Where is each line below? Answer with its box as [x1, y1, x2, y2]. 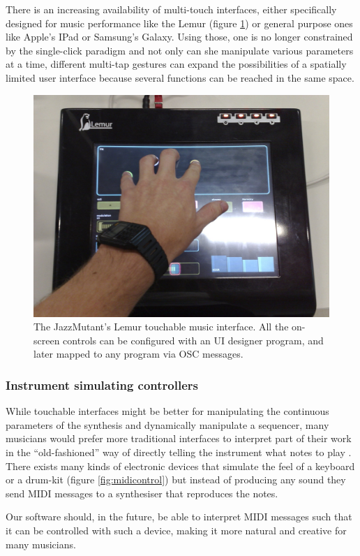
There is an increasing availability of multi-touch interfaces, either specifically [6, 2, 337, 16]
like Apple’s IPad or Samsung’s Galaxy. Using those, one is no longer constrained [6, 29, 353, 44]
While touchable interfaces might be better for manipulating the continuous [6, 404, 329, 418]
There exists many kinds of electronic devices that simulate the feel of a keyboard [6, 458, 355, 473]
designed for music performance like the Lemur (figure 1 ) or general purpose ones [6, 15, 353, 30]
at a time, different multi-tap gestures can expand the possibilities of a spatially [6, 57, 347, 71]
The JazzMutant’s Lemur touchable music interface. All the [33, 319, 289, 334]
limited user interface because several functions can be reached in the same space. [6, 70, 354, 85]
